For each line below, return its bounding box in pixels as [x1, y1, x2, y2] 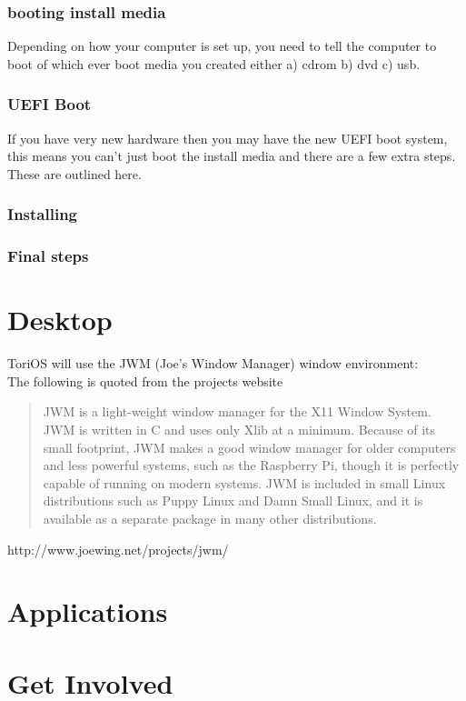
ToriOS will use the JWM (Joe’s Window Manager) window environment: [7, 354, 419, 373]
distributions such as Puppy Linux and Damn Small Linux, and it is [43, 491, 423, 510]
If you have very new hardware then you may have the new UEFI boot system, [7, 128, 448, 147]
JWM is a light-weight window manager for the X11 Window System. [43, 402, 431, 421]
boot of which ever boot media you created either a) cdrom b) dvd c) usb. [7, 54, 421, 73]
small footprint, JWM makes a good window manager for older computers [43, 437, 456, 456]
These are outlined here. [7, 164, 142, 183]
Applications [7, 593, 168, 630]
